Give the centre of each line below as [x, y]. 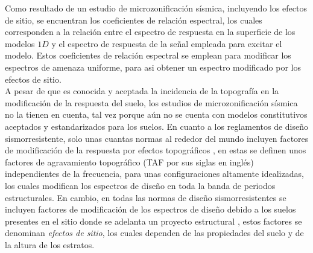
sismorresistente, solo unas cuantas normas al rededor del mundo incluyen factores [157, 138]
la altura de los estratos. [50, 244]
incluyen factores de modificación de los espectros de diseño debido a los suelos [150, 209]
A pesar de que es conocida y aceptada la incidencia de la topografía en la [142, 91]
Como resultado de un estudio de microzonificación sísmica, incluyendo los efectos [156, 8]
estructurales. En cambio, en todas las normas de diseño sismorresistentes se [146, 197]
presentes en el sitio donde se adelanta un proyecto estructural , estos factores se [153, 221]
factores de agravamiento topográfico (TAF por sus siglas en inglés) [129, 162]
